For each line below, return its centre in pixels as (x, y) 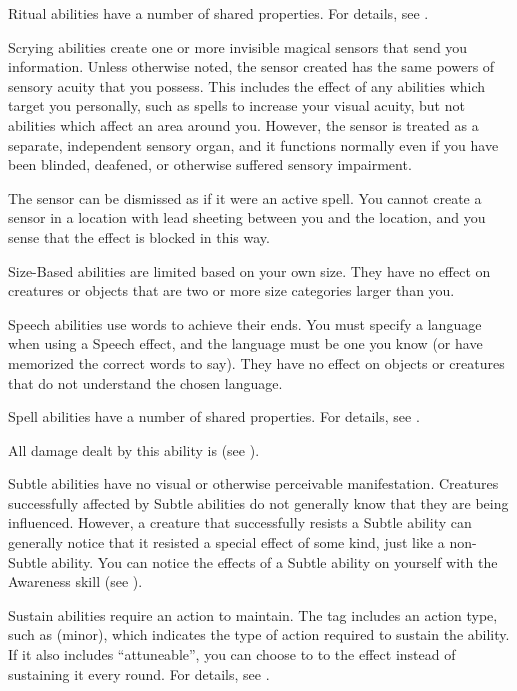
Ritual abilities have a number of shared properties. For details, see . (218, 13)
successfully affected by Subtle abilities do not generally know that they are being (258, 502)
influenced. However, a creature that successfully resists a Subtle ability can (240, 522)
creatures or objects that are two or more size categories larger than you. (231, 290)
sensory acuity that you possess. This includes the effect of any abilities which (247, 85)
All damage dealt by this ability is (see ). (134, 449)
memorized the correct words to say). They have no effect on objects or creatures (256, 362)
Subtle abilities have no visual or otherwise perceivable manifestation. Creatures (253, 483)
